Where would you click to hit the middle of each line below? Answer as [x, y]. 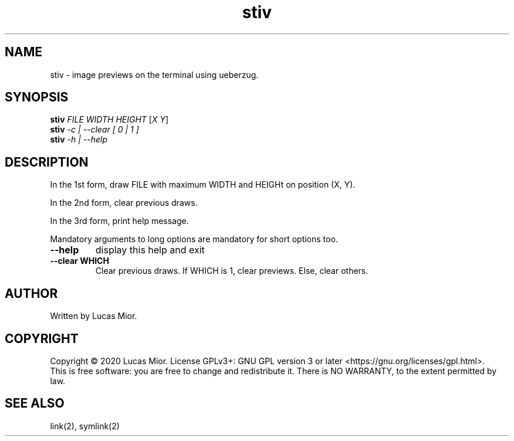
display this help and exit [150, 250]
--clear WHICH [80, 261]
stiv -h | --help [79, 140]
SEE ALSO [35, 403]
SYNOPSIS [37, 97]
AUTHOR [31, 293]
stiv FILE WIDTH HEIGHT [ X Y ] [109, 120]
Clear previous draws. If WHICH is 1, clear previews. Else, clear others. [232, 271]
